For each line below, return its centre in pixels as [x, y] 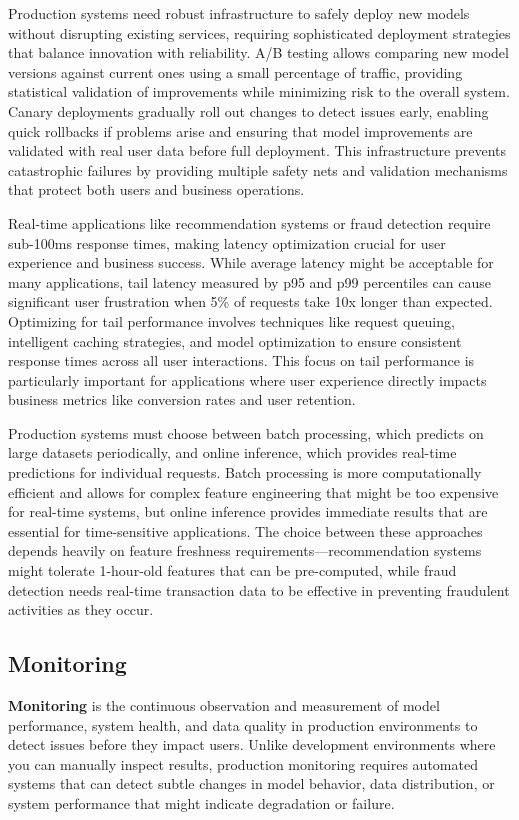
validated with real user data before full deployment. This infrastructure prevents [257, 150]
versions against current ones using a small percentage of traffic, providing [235, 71]
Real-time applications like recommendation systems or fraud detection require [249, 222]
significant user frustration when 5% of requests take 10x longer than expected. [250, 301]
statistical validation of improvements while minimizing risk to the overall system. [259, 91]
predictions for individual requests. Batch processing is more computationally [245, 472]
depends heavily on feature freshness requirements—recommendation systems [245, 550]
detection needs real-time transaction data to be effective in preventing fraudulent [259, 589]
